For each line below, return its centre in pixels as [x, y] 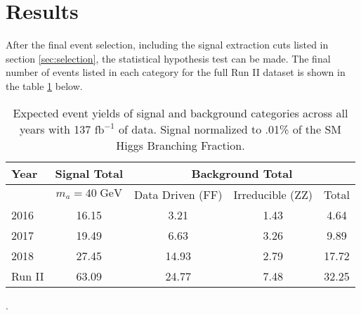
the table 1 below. [44, 85]
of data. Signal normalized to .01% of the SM [230, 129]
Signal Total [89, 173]
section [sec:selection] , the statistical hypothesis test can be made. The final [168, 58]
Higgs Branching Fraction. [180, 145]
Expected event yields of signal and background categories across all [180, 112]
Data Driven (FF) [178, 194]
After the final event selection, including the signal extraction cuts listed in [167, 45]
